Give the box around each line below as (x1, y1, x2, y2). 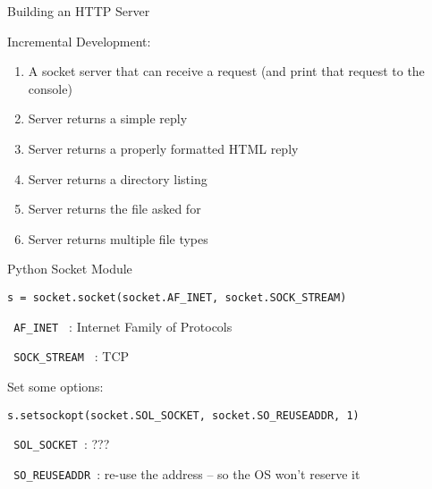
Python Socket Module (7, 259, 132, 278)
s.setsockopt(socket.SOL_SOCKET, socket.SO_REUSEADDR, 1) (7, 409, 360, 422)
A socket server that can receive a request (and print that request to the (28, 62, 425, 80)
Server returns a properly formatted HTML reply (28, 139, 299, 157)
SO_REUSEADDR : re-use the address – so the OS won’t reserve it (13, 464, 360, 483)
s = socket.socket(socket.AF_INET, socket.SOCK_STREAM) (7, 291, 347, 304)
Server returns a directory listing (28, 169, 208, 188)
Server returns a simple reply (28, 109, 188, 128)
